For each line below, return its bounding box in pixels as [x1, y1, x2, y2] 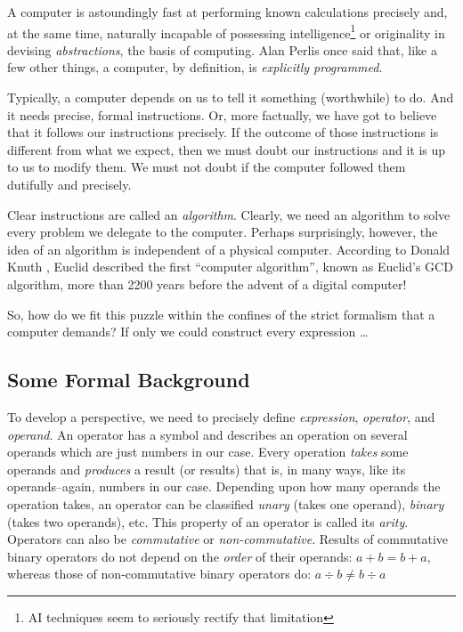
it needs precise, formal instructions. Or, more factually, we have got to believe [7, 105, 437, 124]
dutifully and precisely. [7, 175, 132, 193]
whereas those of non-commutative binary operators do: [7, 564, 312, 583]
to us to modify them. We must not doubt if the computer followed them [7, 158, 406, 176]
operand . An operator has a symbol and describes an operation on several [7, 425, 408, 443]
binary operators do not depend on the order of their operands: [7, 547, 353, 565]
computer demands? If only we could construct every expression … [7, 322, 369, 341]
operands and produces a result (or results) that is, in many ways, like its [7, 459, 406, 478]
